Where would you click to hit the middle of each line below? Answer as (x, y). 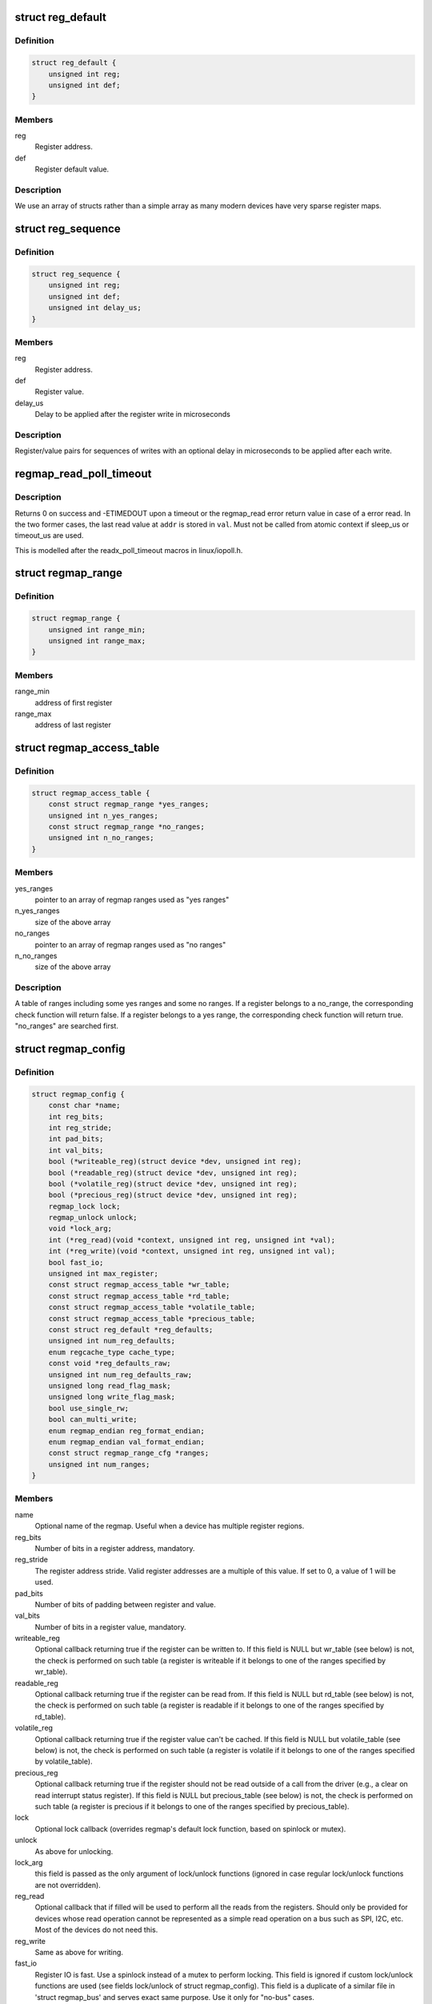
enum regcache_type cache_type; (112, 1352)
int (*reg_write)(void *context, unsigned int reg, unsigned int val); (192, 1251)
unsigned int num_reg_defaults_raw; (120, 1374)
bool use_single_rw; (89, 1408)
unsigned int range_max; (97, 641)
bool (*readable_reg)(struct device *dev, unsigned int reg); (173, 1173)
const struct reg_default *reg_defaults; (131, 1329)
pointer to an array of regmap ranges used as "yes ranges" (132, 899)
